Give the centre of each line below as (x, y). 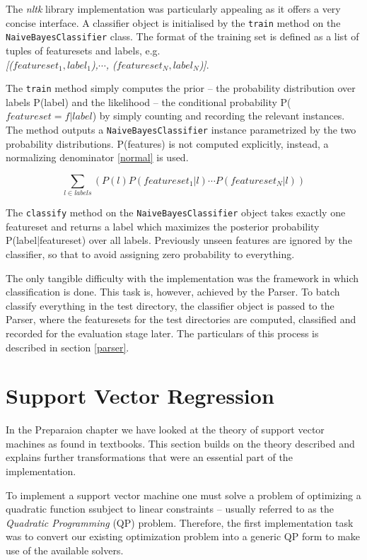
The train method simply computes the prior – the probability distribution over (181, 88)
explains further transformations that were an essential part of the (149, 457)
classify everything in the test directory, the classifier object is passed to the (170, 305)
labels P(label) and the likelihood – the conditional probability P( (148, 101)
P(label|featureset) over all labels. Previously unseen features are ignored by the (179, 240)
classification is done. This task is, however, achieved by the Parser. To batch (173, 292)
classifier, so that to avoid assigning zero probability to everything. (150, 253)
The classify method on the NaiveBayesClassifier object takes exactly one (176, 212)
